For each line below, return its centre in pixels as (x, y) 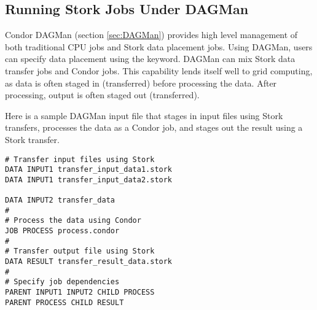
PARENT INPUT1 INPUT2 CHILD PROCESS (80, 293)
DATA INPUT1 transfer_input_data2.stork (89, 180)
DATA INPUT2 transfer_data (60, 200)
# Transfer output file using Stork (80, 251)
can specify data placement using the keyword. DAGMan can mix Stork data (150, 59)
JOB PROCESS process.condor (62, 231)
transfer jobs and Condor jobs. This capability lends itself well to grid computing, (159, 70)
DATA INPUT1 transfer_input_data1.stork (89, 170)
